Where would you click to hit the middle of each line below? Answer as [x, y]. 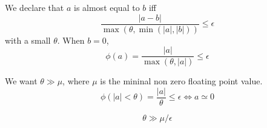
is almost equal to [107, 7]
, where [76, 81]
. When [71, 40]
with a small [28, 40]
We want [21, 81]
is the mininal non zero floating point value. [181, 81]
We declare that [35, 7]
